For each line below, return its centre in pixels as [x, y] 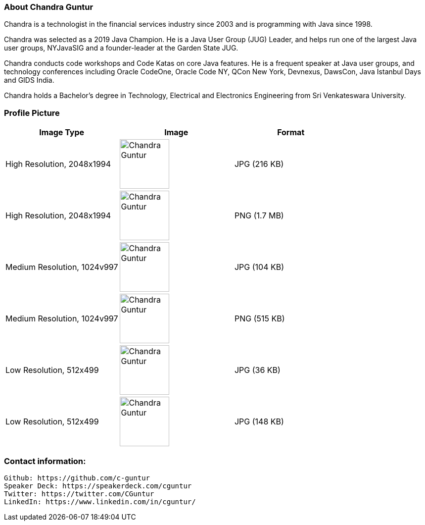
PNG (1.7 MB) [259, 216]
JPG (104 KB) [259, 267]
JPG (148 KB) [259, 422]
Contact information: [45, 461]
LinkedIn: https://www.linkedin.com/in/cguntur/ [100, 501]
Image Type [62, 132]
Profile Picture [32, 113]
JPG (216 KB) [259, 164]
